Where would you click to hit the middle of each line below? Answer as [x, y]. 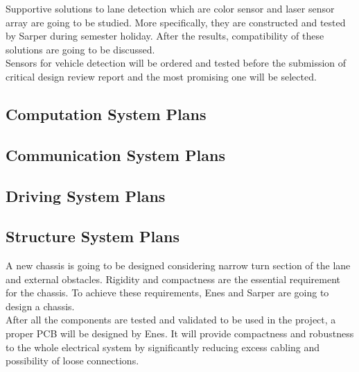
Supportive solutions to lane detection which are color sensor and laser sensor [170, 8]
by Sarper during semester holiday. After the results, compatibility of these [165, 36]
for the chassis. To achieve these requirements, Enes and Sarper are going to [167, 293]
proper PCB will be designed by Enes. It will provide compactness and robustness [180, 333]
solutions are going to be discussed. [80, 49]
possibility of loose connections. [72, 361]
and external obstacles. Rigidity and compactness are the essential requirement [173, 279]
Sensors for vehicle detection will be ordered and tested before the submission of [176, 63]
